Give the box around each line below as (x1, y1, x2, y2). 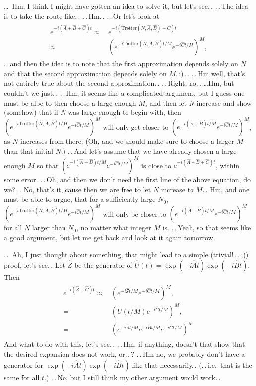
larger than (32, 222, 66, 233)
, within (215, 160, 240, 170)
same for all (4, 372, 40, 382)
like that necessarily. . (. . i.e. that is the (132, 359, 252, 370)
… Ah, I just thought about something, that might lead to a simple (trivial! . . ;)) (4, 249, 249, 259)
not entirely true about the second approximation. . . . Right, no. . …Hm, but (4, 78, 234, 88)
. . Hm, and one (202, 184, 250, 194)
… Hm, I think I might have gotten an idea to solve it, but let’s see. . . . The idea (4, 1, 248, 11)
